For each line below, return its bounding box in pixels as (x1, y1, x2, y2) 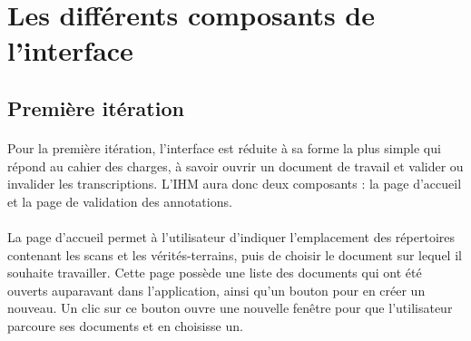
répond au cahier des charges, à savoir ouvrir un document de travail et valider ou (7, 156, 464, 175)
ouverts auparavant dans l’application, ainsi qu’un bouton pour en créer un (7, 280, 426, 299)
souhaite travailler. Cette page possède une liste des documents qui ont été (7, 263, 422, 282)
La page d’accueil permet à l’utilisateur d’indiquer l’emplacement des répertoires (7, 227, 455, 246)
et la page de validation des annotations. (7, 191, 232, 210)
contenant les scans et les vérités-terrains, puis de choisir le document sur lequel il (7, 245, 462, 264)
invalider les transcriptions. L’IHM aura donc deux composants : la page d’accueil (7, 174, 462, 193)
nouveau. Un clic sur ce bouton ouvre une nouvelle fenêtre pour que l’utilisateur (7, 298, 453, 317)
